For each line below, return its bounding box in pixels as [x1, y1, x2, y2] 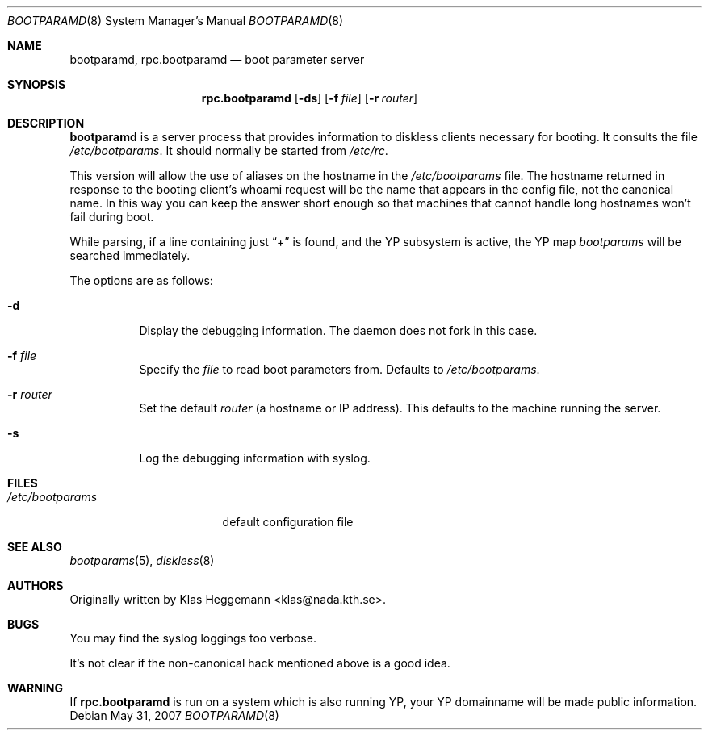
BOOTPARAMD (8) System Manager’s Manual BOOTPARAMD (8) [7, 14, 344, 27]
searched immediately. [69, 249, 191, 262]
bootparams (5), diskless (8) [69, 554, 215, 567]
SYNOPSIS [7, 77, 66, 91]
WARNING [7, 681, 63, 695]
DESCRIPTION [7, 116, 85, 130]
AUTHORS [7, 579, 64, 592]
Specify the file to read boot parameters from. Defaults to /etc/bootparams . [139, 362, 540, 376]
